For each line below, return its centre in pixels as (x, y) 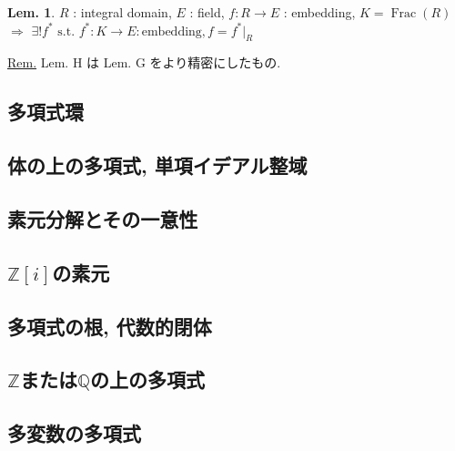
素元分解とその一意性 (103, 218)
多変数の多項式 (74, 433)
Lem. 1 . (31, 12)
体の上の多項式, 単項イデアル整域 (157, 165)
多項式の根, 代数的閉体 (110, 326)
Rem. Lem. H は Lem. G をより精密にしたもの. (144, 62)
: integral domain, (122, 12)
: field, (207, 12)
